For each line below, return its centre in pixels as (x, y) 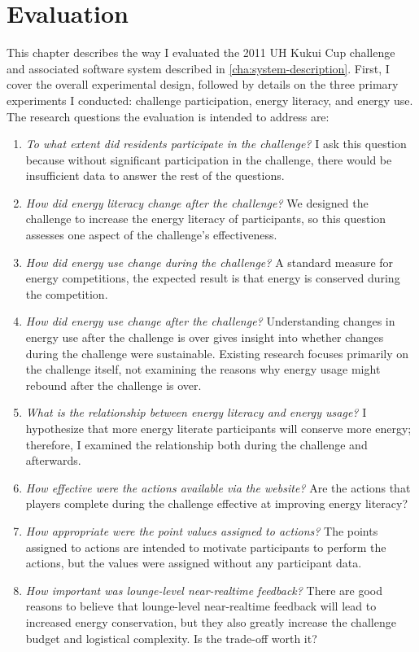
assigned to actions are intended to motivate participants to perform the (206, 547)
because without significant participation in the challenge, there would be (209, 159)
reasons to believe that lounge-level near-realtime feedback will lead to (201, 606)
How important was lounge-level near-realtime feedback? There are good (204, 590)
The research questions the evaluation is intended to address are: (168, 116)
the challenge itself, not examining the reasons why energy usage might (203, 369)
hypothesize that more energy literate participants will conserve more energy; (218, 428)
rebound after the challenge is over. (113, 385)
